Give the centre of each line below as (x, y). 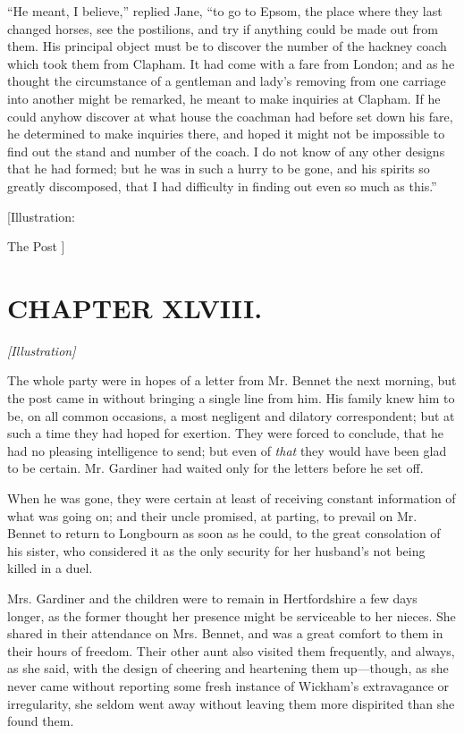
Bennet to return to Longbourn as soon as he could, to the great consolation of (224, 533)
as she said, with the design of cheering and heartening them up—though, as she (228, 668)
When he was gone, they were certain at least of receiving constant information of (232, 498)
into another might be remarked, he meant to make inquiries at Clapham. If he (224, 98)
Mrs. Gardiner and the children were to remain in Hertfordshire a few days (212, 598)
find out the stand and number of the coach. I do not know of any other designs (226, 151)
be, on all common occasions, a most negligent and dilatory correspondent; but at (231, 415)
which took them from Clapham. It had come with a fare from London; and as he (231, 63)
